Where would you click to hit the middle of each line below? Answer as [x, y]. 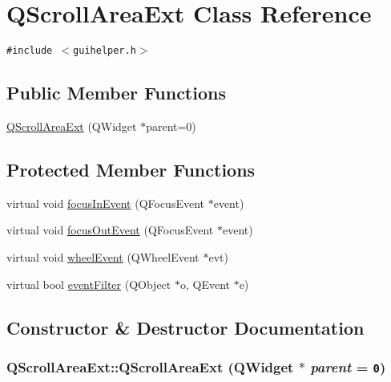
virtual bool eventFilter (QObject [89, 284]
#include [30, 51]
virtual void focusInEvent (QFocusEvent [106, 203]
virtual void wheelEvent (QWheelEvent [103, 256]
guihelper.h [105, 51]
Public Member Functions [116, 93]
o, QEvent [205, 284]
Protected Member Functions [131, 169]
